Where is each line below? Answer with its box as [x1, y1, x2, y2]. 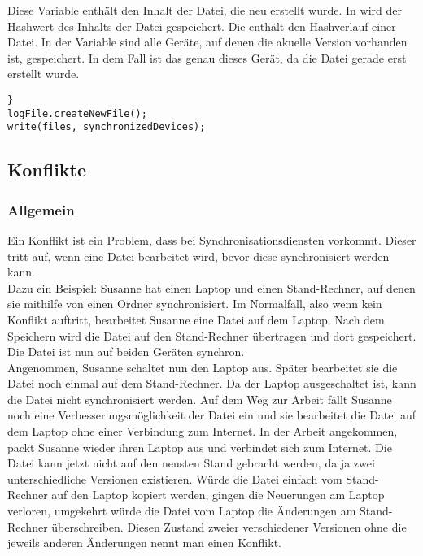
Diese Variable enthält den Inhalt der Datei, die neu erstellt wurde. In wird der [7, 2, 402, 18]
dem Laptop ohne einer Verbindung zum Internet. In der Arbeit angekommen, [7, 423, 398, 440]
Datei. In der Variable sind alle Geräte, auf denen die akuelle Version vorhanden [7, 33, 408, 50]
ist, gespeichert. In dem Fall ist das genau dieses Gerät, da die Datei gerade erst [7, 49, 407, 66]
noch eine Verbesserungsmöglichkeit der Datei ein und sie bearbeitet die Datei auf [7, 406, 416, 424]
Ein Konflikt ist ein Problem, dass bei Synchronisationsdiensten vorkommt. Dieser [7, 231, 416, 248]
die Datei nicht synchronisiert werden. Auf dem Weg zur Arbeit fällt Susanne [7, 390, 392, 407]
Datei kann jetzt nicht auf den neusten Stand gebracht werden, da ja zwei [7, 454, 375, 471]
